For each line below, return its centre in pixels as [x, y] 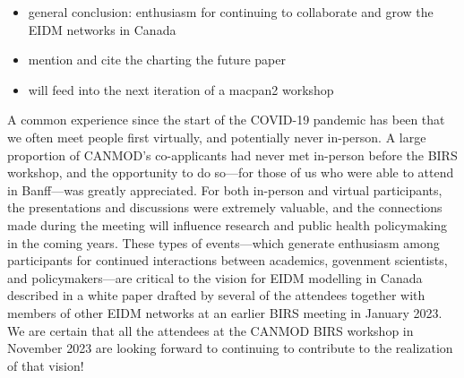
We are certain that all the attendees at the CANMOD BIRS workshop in [211, 330]
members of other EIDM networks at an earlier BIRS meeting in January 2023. [225, 312]
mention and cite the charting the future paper [157, 60]
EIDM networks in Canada [102, 29]
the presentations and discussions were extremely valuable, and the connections [225, 207]
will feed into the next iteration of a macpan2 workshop [181, 89]
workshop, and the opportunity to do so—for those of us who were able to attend [231, 172]
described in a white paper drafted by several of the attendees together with [216, 295]
